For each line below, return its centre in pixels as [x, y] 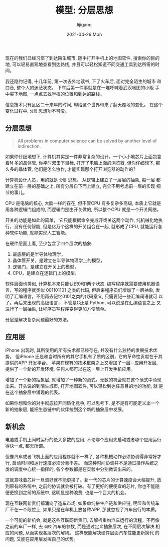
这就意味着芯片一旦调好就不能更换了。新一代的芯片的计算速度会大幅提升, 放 [83, 480]
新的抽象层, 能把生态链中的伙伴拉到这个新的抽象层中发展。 [66, 409]
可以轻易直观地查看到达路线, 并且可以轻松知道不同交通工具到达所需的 [83, 64]
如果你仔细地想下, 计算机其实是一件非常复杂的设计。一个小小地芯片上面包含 [83, 156]
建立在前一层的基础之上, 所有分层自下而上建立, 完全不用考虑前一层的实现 [80, 186]
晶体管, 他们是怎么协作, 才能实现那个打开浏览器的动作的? [77, 169]
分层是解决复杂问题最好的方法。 [38, 319]
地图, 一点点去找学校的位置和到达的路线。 [61, 94]
